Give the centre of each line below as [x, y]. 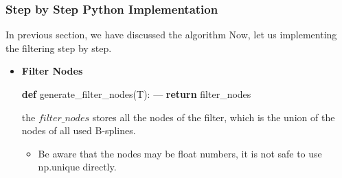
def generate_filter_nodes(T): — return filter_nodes [136, 94]
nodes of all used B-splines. [79, 130]
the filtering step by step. [59, 48]
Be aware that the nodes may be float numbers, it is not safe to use [180, 153]
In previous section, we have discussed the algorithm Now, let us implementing [171, 35]
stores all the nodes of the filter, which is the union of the [214, 117]
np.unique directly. [77, 167]
